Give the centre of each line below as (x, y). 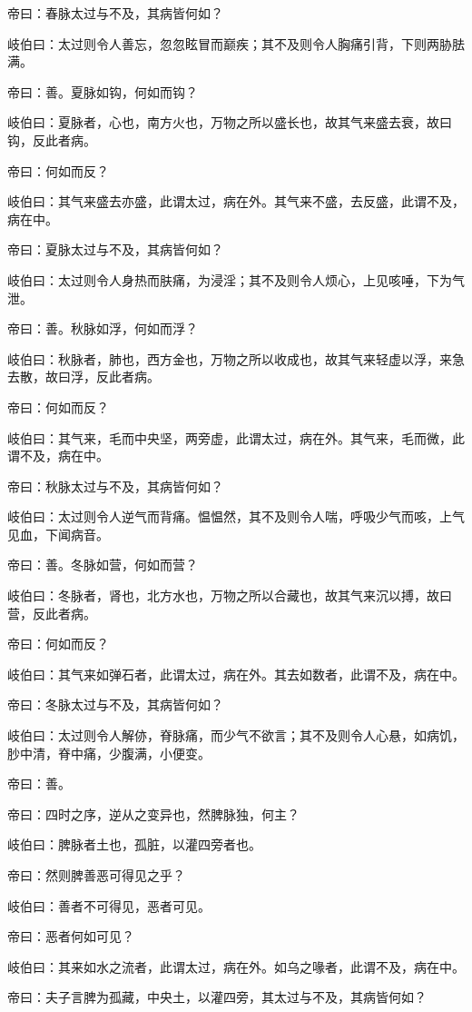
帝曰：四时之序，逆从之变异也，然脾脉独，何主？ (153, 814)
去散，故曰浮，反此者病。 (84, 377)
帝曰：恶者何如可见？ (71, 936)
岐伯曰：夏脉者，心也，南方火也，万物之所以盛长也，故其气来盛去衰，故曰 (230, 122)
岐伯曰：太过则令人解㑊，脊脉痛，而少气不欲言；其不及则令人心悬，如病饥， (236, 735)
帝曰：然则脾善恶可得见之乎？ (96, 875)
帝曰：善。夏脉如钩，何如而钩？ (103, 91)
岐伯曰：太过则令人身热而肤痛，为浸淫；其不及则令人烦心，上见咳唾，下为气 (236, 279)
